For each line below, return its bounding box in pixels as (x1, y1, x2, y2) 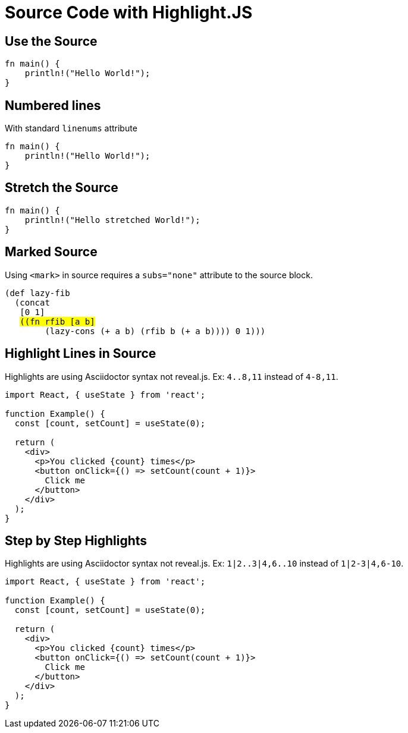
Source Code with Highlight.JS (5, 2, 253, 23)
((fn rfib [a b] (20, 316, 95, 326)
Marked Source (5, 244, 98, 260)
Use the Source (5, 33, 98, 49)
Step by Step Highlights (5, 533, 147, 548)
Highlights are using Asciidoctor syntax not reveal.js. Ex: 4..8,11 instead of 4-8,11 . (5, 371, 338, 382)
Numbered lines (5, 97, 101, 113)
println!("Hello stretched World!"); (24, 215, 200, 225)
